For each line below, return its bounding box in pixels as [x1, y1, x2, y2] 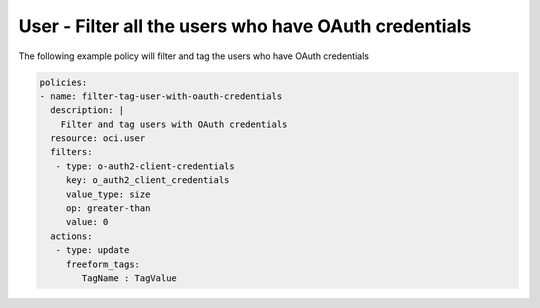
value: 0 [65, 216, 109, 228]
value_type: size [65, 188, 151, 200]
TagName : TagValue [81, 273, 177, 284]
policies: [39, 76, 88, 88]
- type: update [55, 245, 130, 256]
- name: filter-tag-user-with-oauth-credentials [39, 90, 283, 102]
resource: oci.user [50, 133, 146, 144]
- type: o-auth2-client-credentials [55, 160, 235, 172]
